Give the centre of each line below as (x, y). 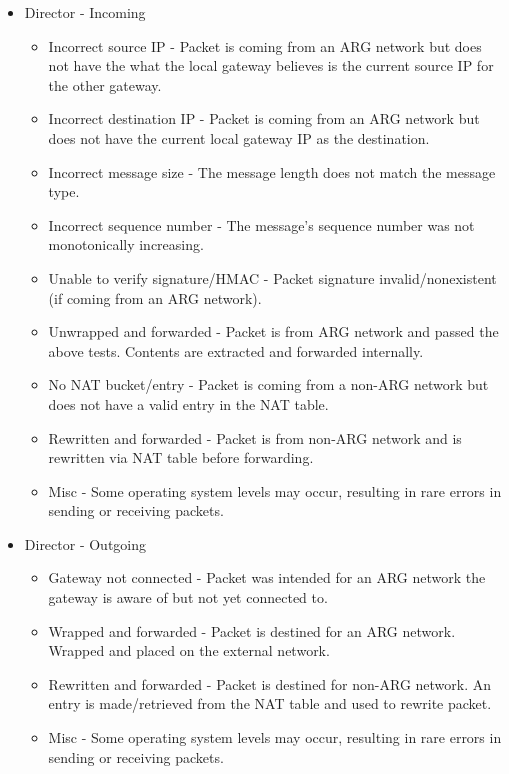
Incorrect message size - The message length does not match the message (272, 171)
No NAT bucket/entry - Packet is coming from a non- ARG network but (268, 384)
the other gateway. (105, 84)
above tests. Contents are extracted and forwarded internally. (236, 350)
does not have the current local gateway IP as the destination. (239, 137)
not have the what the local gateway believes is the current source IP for (271, 65)
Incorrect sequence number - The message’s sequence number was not (261, 224)
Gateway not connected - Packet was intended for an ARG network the (267, 577)
